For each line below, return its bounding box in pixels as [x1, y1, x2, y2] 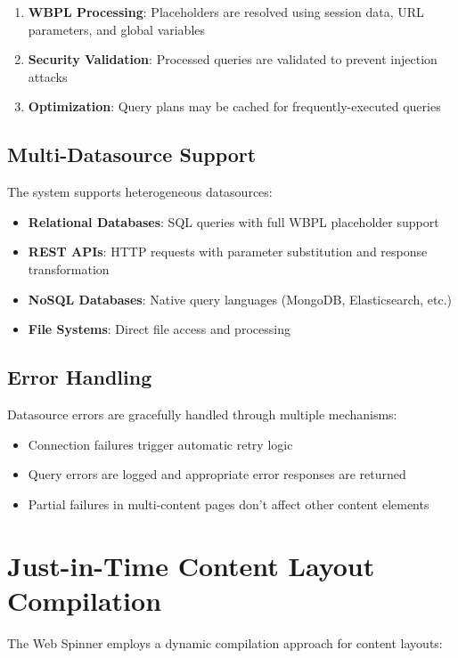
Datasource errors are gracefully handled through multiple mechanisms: [7, 404, 397, 423]
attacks [28, 67, 68, 85]
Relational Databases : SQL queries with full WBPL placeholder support [28, 212, 439, 231]
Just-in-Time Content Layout [7, 547, 375, 583]
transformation [28, 259, 110, 278]
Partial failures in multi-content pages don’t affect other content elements [28, 494, 429, 513]
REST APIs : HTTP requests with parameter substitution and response [28, 242, 428, 261]
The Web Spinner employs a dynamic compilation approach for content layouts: [7, 633, 443, 652]
